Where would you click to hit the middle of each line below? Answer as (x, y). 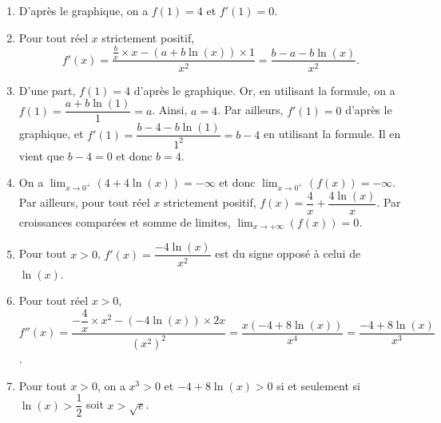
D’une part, (47, 90)
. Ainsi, (170, 110)
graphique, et (51, 134)
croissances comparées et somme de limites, (125, 222)
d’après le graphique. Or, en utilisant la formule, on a (264, 90)
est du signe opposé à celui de (288, 253)
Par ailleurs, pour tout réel (84, 202)
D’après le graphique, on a (83, 10)
